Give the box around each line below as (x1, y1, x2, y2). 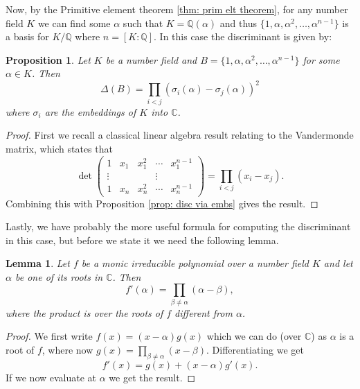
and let (323, 256, 353, 270)
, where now (42, 343, 93, 356)
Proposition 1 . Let (6, 52, 91, 67)
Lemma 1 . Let (6, 256, 70, 270)
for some (303, 52, 340, 67)
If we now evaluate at (6, 370, 97, 384)
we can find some (37, 15, 111, 30)
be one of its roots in (15, 269, 103, 284)
